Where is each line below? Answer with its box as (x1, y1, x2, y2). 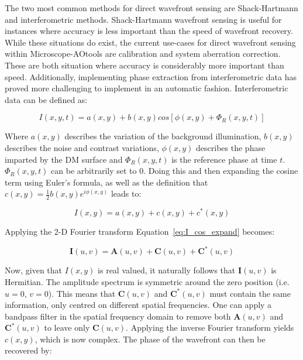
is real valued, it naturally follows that (98, 264, 236, 276)
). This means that (48, 287, 116, 299)
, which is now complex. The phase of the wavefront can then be (35, 332, 266, 345)
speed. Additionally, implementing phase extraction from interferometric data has (5, 70, 297, 83)
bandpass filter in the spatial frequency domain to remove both (5, 310, 231, 322)
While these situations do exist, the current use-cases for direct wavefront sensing (5, 36, 296, 48)
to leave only (44, 321, 90, 334)
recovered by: (5, 344, 52, 356)
